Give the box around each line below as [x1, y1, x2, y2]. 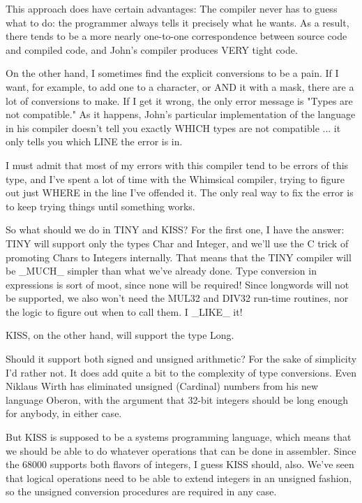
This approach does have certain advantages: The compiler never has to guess [6, 1, 338, 15]
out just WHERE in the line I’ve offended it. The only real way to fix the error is [6, 185, 354, 200]
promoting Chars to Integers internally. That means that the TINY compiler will [6, 249, 352, 264]
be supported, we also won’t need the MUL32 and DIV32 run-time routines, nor [6, 291, 349, 305]
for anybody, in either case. [6, 406, 122, 421]
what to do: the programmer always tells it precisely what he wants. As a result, [6, 15, 349, 29]
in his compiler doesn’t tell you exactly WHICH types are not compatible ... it [6, 120, 341, 135]
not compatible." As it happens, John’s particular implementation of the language [6, 107, 356, 122]
